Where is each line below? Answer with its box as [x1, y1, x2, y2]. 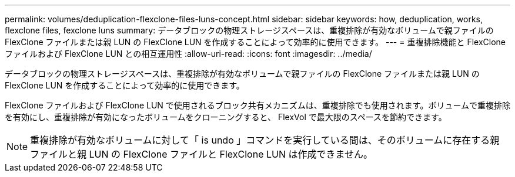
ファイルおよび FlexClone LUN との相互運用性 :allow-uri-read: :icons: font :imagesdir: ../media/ [5, 49, 372, 59]
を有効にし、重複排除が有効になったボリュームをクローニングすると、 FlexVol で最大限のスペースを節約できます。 [5, 112, 447, 122]
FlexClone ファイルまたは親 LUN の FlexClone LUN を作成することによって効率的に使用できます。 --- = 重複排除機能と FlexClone [5, 37, 506, 47]
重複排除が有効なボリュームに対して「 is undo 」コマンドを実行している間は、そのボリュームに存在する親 [30, 134, 500, 146]
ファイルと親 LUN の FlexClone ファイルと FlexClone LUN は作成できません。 [30, 148, 373, 160]
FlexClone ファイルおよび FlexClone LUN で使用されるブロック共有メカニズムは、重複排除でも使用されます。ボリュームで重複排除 [5, 100, 510, 110]
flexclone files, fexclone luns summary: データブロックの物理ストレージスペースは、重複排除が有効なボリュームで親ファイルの [5, 25, 494, 35]
